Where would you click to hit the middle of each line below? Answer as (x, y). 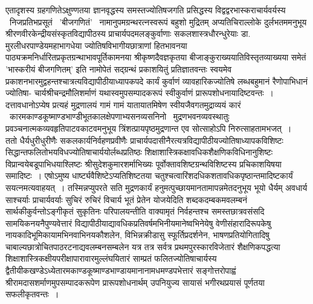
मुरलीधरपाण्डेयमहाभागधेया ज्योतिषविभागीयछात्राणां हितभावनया (96, 45)
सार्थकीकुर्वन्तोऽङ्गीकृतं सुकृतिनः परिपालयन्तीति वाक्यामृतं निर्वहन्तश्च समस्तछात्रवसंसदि (135, 211)
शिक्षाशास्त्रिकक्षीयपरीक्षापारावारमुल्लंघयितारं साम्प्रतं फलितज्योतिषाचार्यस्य (111, 258)
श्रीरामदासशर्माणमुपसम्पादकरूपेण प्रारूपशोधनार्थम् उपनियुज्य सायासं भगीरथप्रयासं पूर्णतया (135, 282)
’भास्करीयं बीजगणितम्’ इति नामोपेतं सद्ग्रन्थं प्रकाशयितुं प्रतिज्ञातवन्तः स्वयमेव (119, 69)
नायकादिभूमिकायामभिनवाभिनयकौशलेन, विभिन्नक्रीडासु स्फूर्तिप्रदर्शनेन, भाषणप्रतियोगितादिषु (137, 235)
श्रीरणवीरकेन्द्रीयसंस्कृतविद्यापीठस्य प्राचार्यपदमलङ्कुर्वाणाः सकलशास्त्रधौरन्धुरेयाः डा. (128, 34)
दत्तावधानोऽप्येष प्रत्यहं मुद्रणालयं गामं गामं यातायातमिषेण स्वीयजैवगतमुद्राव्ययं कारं (123, 104)
